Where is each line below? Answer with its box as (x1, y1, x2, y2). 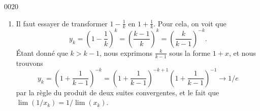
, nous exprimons (99, 47, 152, 58)
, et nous (229, 47, 256, 58)
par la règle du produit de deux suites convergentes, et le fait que (16, 87, 219, 97)
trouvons (16, 57, 43, 68)
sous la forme (169, 47, 211, 58)
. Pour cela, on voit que (153, 18, 226, 28)
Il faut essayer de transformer (16, 18, 108, 28)
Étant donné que (16, 47, 68, 58)
